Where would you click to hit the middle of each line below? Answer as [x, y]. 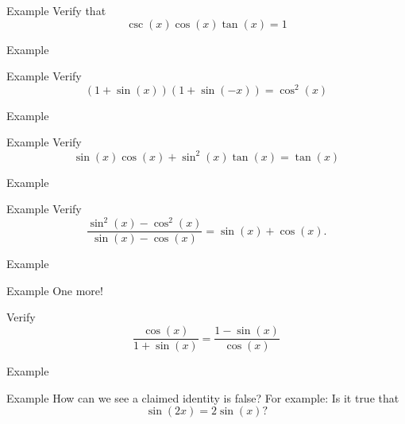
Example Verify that [56, 10]
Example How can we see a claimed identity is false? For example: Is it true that [203, 397]
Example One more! [55, 290]
